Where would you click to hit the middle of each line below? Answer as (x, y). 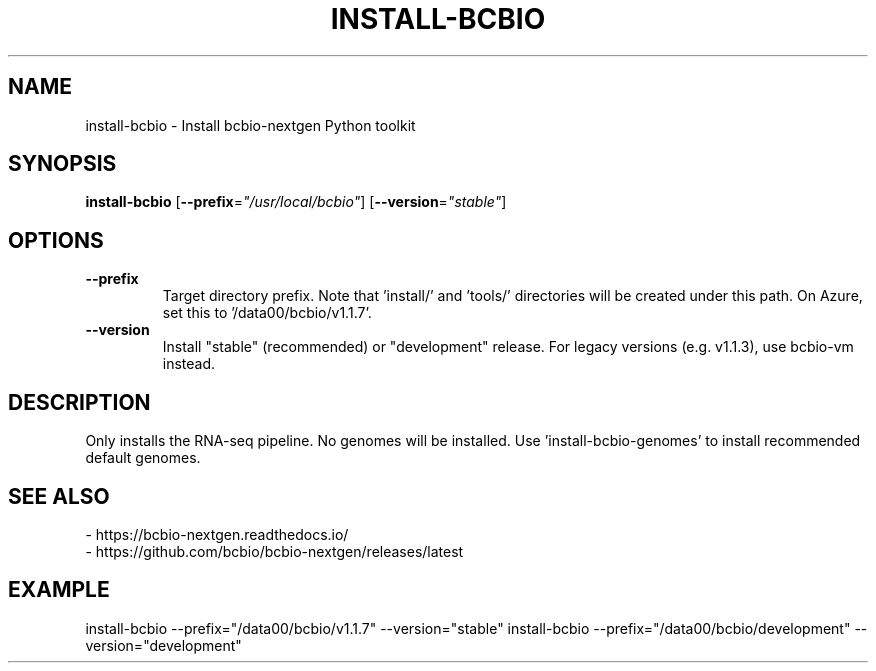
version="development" (163, 645)
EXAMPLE (59, 590)
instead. (189, 364)
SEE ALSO (59, 496)
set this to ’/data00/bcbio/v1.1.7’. (267, 313)
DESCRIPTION (79, 402)
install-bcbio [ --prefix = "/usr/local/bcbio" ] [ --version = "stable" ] (296, 202)
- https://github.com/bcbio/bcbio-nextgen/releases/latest (274, 551)
